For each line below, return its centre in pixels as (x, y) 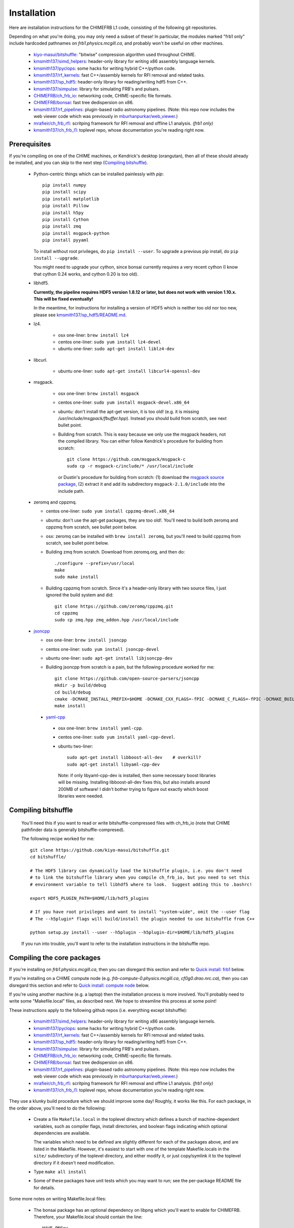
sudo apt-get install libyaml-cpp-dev (113, 764)
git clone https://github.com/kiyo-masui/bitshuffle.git (100, 850)
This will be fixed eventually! (63, 299)
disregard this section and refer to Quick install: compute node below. (79, 985)
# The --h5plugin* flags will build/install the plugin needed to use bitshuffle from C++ (142, 919)
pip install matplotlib (71, 199)
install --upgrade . (56, 258)
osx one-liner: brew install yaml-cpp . (100, 728)
